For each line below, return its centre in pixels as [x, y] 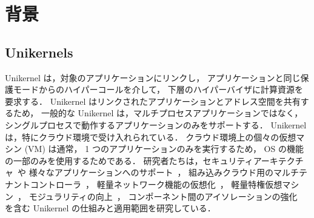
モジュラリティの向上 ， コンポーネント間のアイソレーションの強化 [163, 196]
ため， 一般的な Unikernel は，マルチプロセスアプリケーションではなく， [158, 113]
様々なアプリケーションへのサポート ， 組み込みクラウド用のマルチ [164, 172]
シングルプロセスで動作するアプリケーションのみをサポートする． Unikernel [156, 124]
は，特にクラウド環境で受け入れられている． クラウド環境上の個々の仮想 [151, 137]
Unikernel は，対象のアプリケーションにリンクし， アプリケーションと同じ [153, 77]
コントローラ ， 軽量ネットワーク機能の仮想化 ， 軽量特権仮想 [156, 184]
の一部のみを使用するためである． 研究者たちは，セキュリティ [129, 160]
